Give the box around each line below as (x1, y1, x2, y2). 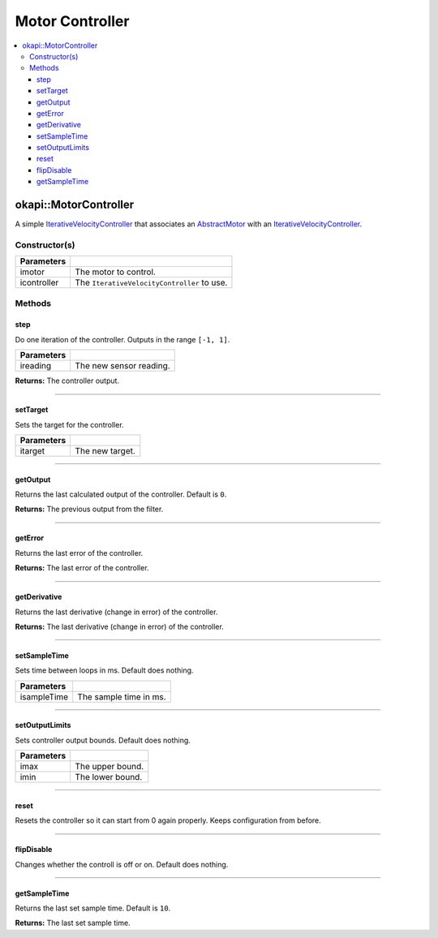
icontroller (19, 277, 59, 288)
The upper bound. (75, 761, 144, 772)
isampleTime (19, 691, 69, 702)
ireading (19, 360, 52, 372)
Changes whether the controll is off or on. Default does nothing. (15, 859, 229, 869)
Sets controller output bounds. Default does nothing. (15, 735, 191, 745)
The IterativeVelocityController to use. (75, 277, 228, 288)
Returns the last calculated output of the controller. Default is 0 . (15, 489, 227, 499)
